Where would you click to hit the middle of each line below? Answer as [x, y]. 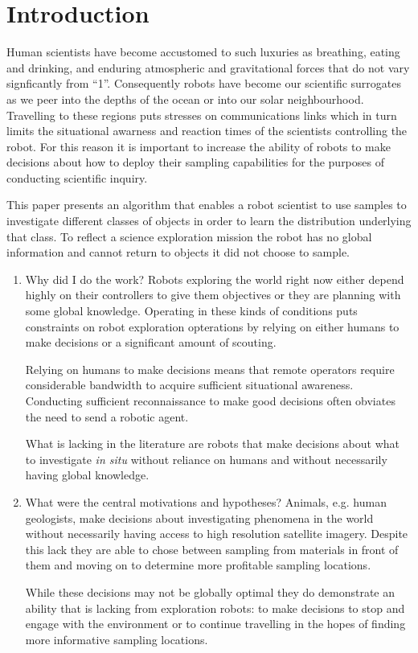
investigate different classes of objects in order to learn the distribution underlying [209, 221]
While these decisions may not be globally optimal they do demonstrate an [210, 591]
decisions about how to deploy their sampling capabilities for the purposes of [195, 162]
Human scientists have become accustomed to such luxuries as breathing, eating [203, 52]
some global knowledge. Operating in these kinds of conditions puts [191, 311]
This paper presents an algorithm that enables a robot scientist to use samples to [207, 205]
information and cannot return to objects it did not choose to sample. [178, 252]
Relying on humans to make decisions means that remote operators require [210, 369]
